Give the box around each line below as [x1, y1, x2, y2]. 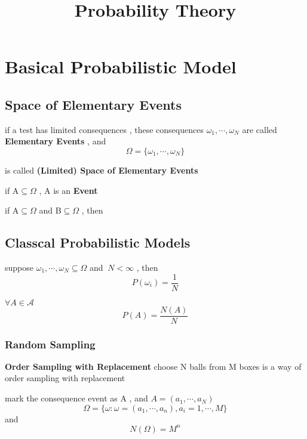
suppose [5, 261, 33, 273]
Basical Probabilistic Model [5, 54, 237, 79]
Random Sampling [5, 336, 96, 351]
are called [242, 123, 277, 135]
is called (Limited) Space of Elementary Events [5, 163, 198, 176]
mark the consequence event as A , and [5, 392, 148, 404]
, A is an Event [39, 184, 98, 196]
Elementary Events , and [5, 135, 106, 147]
